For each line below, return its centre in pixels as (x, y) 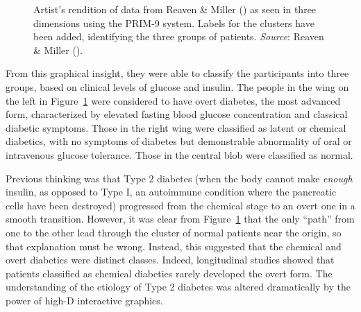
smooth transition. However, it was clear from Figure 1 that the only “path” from (180, 219)
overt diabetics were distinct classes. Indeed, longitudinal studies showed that (170, 260)
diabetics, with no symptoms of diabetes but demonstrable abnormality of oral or (179, 141)
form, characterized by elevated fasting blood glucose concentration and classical (177, 114)
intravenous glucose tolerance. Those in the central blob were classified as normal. (179, 154)
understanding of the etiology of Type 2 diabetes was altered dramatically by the (178, 287)
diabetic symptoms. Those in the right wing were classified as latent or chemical (176, 127)
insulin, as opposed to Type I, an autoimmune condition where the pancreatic (171, 192)
